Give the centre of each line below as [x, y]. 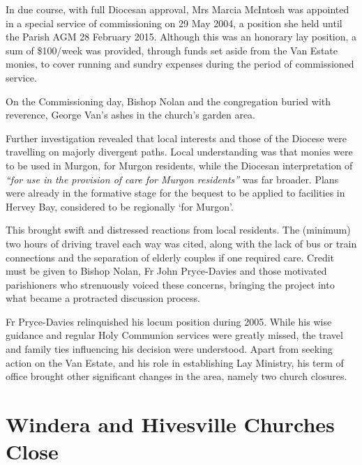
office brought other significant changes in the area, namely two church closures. [176, 376]
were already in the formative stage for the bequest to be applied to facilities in [175, 193]
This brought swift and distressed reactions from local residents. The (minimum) [178, 230]
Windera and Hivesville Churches [170, 424]
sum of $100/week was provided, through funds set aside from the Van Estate [172, 50]
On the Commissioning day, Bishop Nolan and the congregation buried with [168, 101]
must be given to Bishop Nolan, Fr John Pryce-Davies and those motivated [166, 271]
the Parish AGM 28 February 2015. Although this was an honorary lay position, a [181, 37]
